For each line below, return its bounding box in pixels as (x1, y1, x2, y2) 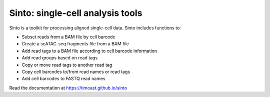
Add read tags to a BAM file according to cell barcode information (21, 48, 157, 54)
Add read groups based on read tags (21, 55, 98, 61)
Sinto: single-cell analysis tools (9, 7, 142, 18)
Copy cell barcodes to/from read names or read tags (21, 69, 130, 75)
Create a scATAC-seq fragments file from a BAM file (21, 41, 129, 47)
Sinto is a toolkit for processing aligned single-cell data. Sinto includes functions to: (9, 25, 181, 31)
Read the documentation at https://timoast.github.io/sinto (9, 85, 127, 91)
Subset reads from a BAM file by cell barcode (21, 34, 115, 40)
